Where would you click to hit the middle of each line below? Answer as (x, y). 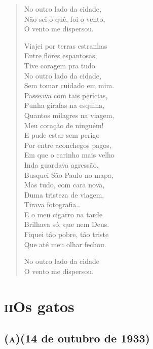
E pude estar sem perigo (62, 135)
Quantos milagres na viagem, (69, 115)
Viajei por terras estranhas (66, 45)
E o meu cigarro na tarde (63, 214)
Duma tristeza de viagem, (64, 194)
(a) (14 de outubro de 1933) (77, 338)
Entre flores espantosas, (61, 55)
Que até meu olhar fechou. (65, 244)
